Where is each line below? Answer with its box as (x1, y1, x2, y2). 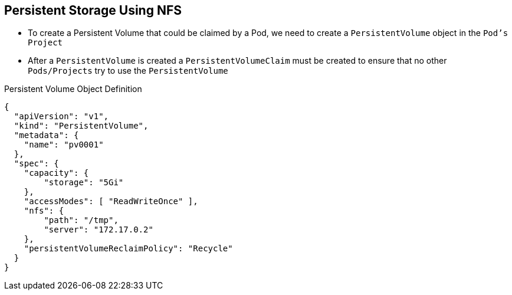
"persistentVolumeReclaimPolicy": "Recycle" (24, 244, 233, 254)
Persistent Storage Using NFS (4, 3, 182, 18)
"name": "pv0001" (24, 140, 104, 150)
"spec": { (14, 159, 59, 169)
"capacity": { (24, 168, 89, 178)
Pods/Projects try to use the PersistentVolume (28, 65, 228, 76)
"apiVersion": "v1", (14, 112, 109, 122)
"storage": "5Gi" (44, 178, 124, 188)
